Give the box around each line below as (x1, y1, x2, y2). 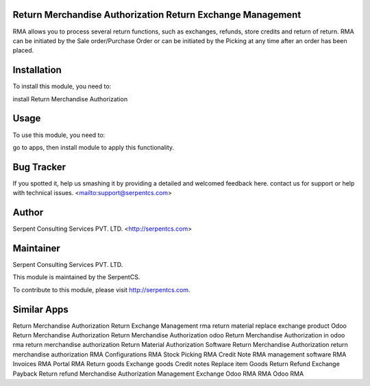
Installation (12, 64, 62, 76)
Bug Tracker (12, 161, 66, 172)
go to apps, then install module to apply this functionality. (12, 143, 175, 151)
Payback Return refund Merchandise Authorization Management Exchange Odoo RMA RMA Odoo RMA (12, 370, 304, 378)
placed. (12, 47, 34, 55)
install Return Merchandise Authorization (12, 94, 128, 103)
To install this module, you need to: (12, 82, 112, 90)
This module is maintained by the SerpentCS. (12, 273, 140, 281)
